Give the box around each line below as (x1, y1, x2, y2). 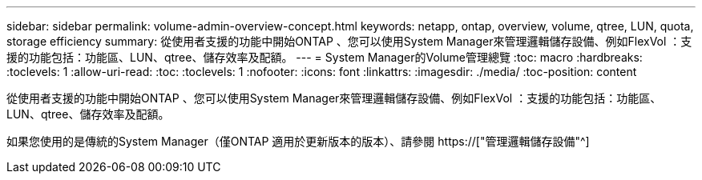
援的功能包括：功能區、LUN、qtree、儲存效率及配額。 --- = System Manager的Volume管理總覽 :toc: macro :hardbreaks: (6, 50, 643, 64)
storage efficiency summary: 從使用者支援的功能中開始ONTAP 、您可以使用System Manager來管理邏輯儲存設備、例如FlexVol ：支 (6, 34, 692, 48)
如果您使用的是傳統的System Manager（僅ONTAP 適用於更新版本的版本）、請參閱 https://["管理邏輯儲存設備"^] (6, 134, 590, 148)
